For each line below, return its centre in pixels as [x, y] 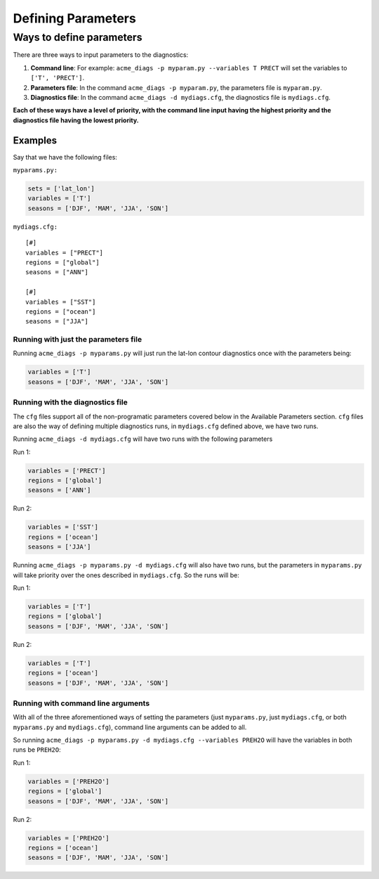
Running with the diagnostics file [70, 402]
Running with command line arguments [81, 703]
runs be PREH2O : [37, 750]
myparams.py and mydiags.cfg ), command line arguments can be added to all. [130, 727]
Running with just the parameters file [78, 340]
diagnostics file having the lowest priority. [76, 120]
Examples [35, 140]
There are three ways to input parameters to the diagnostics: [101, 55]
